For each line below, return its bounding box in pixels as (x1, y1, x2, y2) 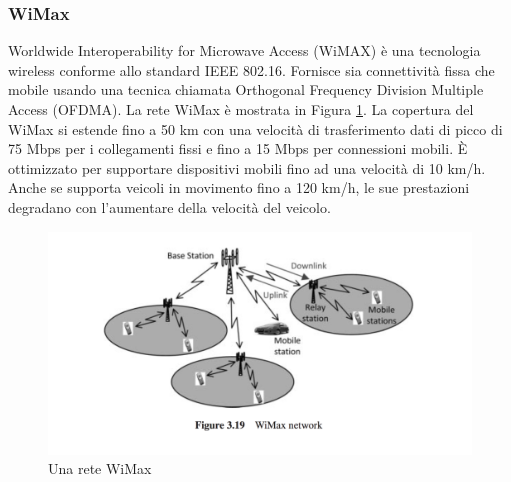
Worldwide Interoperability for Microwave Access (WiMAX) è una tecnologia (8, 40, 481, 61)
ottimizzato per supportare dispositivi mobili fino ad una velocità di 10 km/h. (8, 157, 486, 178)
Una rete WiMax (48, 458, 152, 479)
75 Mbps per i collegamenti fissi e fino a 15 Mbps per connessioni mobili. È (8, 138, 468, 159)
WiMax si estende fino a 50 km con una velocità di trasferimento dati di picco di (8, 118, 503, 139)
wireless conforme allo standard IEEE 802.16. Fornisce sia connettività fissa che (8, 59, 495, 80)
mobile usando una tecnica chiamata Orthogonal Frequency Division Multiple (8, 79, 484, 100)
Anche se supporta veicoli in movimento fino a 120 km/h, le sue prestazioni (8, 177, 470, 198)
